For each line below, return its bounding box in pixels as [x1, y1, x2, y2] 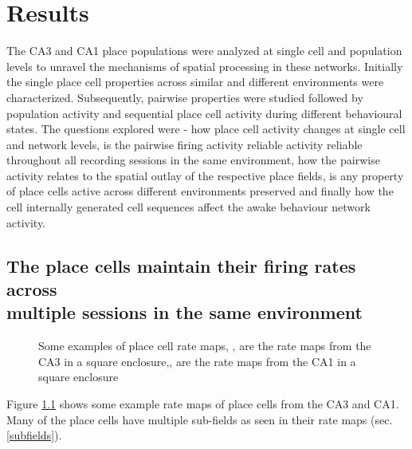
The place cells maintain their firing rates [6, 253, 356, 278]
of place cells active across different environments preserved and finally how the [6, 183, 394, 199]
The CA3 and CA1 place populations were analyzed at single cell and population [6, 42, 402, 59]
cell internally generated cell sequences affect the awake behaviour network [6, 199, 371, 215]
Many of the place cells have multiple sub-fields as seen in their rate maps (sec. [6, 411, 393, 427]
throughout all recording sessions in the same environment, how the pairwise [6, 152, 380, 168]
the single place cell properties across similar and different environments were [6, 73, 384, 90]
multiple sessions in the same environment [6, 300, 363, 325]
